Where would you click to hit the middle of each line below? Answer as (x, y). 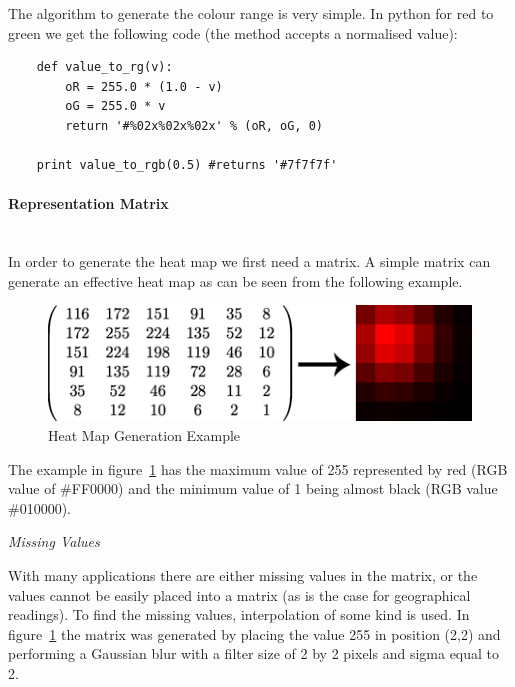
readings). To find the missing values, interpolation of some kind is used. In (239, 614)
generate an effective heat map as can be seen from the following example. (235, 280)
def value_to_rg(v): (104, 67)
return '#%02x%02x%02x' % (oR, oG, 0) (194, 125)
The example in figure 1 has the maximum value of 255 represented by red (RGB (258, 468)
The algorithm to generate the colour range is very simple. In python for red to (251, 13)
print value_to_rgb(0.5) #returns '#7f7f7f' (187, 165)
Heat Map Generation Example (144, 435)
